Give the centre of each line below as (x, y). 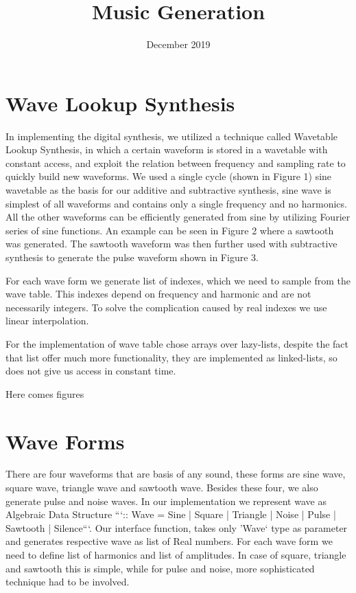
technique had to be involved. (68, 582)
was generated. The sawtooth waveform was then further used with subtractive (171, 244)
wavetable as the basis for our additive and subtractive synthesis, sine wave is (168, 190)
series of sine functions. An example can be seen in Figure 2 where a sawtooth (170, 230)
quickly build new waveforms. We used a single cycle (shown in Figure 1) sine (169, 176)
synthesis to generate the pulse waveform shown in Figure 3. (132, 257)
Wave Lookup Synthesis (120, 103)
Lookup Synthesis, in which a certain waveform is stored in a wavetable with (167, 149)
